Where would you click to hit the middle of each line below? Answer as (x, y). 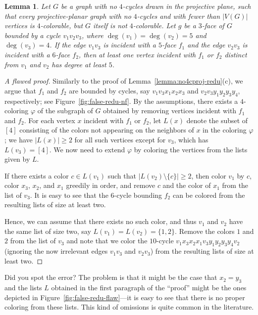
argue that (20, 90)
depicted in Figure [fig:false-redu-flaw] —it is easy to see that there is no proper (125, 297)
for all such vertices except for (120, 139)
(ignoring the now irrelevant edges (56, 251)
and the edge (206, 45)
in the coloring (225, 130)
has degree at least (79, 64)
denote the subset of (217, 120)
